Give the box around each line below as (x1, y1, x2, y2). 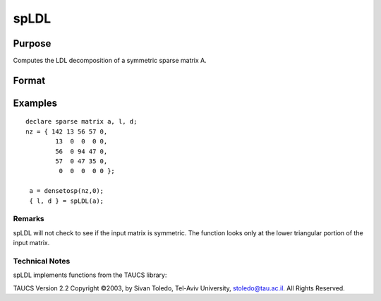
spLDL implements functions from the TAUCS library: (13, 271, 167, 279)
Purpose (13, 37, 52, 49)
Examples (13, 97, 58, 109)
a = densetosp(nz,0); (29, 187, 104, 195)
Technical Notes (13, 256, 71, 266)
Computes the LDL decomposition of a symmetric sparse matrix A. (13, 57, 207, 65)
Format (13, 74, 46, 86)
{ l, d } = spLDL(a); (29, 196, 104, 205)
